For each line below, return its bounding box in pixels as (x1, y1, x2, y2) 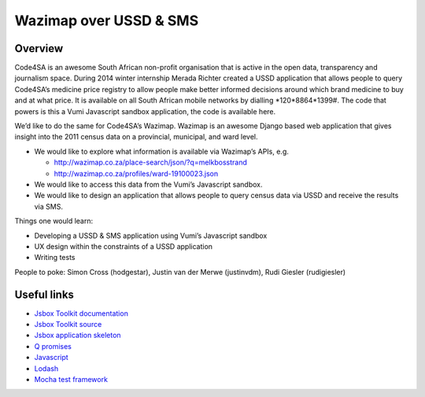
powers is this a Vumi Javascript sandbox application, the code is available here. (14, 106, 276, 116)
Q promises (34, 341, 72, 351)
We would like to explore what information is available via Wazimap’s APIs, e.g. (34, 147, 289, 156)
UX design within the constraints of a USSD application (34, 241, 213, 251)
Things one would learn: (14, 217, 94, 226)
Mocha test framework (34, 374, 108, 384)
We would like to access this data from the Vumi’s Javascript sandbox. (34, 180, 263, 189)
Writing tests (34, 253, 76, 262)
